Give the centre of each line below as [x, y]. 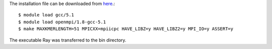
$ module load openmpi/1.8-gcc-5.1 [62, 22]
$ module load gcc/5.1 [46, 15]
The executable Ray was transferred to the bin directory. [68, 40]
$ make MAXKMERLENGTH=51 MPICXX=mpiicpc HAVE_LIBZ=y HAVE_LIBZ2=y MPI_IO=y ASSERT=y [126, 29]
